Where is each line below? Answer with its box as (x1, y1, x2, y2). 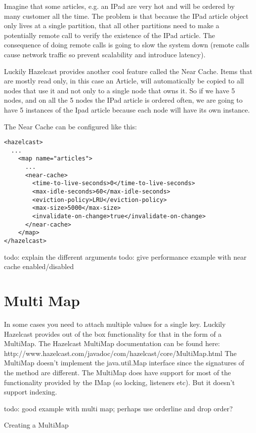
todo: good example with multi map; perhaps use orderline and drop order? (4, 403, 233, 413)
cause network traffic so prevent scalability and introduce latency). (4, 49, 206, 59)
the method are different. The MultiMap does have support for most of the (4, 367, 231, 377)
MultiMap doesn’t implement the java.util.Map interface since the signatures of (4, 357, 245, 368)
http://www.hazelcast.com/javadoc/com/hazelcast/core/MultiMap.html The (4, 348, 237, 358)
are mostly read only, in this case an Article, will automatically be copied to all (4, 76, 244, 86)
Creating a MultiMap (4, 420, 69, 430)
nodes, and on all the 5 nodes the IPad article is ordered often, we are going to (4, 95, 243, 105)
